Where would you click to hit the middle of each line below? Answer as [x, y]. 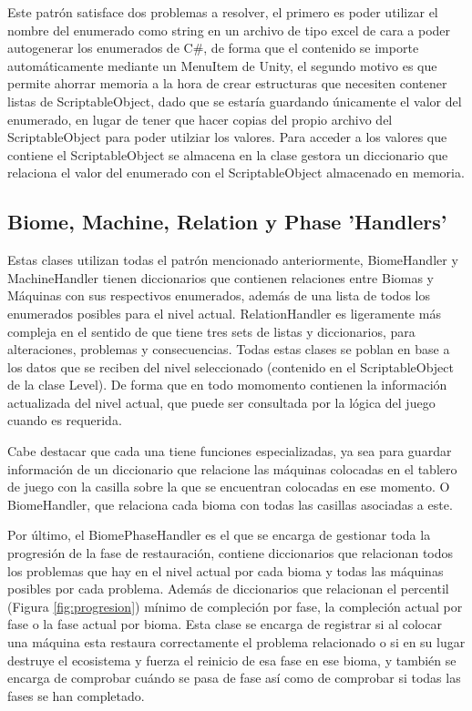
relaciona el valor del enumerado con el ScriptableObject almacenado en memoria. [236, 173]
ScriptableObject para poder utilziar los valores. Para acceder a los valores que [227, 137]
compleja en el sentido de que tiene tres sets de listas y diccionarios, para [211, 331]
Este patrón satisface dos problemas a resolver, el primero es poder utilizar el [223, 12]
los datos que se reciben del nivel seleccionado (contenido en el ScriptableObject [231, 366]
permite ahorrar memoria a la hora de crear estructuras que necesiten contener [227, 83]
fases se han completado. [76, 695]
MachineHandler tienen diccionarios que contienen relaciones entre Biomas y [221, 277]
